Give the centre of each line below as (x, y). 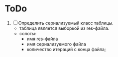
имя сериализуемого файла (57, 44)
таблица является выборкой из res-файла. (64, 28)
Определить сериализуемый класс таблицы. (66, 23)
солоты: (28, 33)
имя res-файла (42, 39)
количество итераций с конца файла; (66, 49)
